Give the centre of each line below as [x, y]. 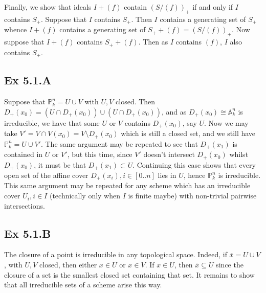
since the [230, 265]
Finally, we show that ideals [48, 7]
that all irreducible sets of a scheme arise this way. [83, 285]
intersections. [25, 205]
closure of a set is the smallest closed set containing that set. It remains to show [129, 274]
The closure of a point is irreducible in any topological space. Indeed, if [116, 254]
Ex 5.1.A [28, 80]
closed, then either [68, 265]
